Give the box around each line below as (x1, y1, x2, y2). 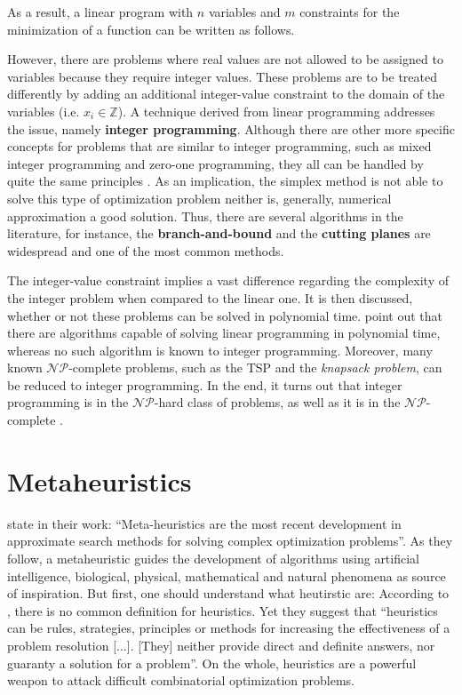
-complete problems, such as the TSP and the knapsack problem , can (68, 358, 442, 377)
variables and (208, 3, 281, 20)
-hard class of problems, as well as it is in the (154, 393, 401, 411)
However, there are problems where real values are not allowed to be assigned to (7, 50, 443, 68)
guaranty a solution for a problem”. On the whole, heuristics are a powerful (7, 653, 417, 672)
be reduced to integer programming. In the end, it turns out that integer (7, 375, 402, 394)
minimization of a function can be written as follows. (7, 20, 295, 38)
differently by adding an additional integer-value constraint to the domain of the (7, 84, 445, 103)
